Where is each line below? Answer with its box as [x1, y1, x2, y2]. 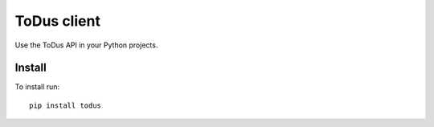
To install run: [14, 82, 60, 92]
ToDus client [14, 12, 100, 30]
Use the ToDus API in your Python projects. [14, 40, 158, 50]
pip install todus [29, 100, 102, 110]
